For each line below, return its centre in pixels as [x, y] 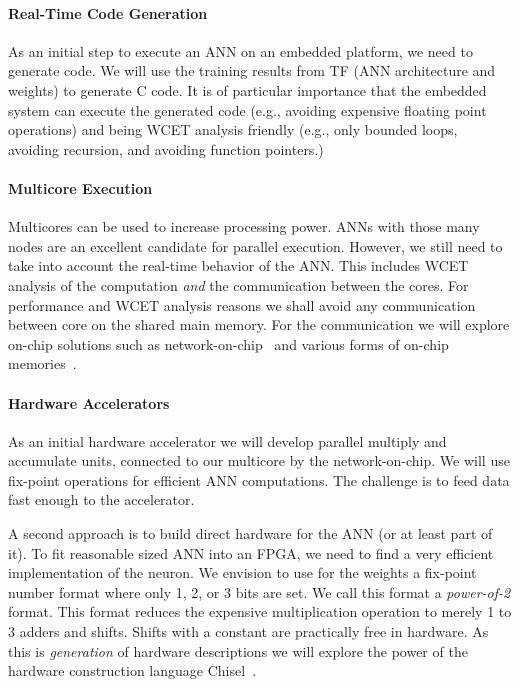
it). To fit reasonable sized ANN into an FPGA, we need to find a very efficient [251, 552]
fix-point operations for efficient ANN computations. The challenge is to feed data [259, 479]
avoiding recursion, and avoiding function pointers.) [166, 148]
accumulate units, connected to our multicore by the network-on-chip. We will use [259, 460]
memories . [42, 363]
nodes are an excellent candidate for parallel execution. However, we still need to [255, 245]
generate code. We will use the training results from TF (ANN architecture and [252, 70]
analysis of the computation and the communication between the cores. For [238, 284]
